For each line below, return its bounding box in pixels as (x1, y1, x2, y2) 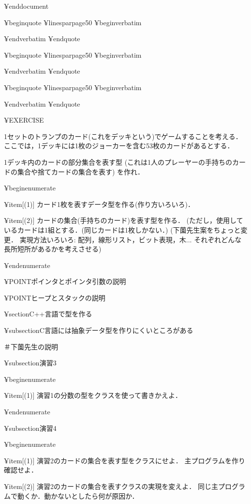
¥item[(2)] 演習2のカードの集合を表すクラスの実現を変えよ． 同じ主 (4, 481, 219, 491)
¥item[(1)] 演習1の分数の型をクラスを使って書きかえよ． (4, 390, 182, 400)
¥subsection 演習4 (4, 423, 57, 433)
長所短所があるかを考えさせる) (4, 244, 102, 254)
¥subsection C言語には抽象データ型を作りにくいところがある (4, 325, 193, 335)
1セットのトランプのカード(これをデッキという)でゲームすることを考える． (4, 131, 242, 141)
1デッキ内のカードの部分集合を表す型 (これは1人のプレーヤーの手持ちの (4, 157, 233, 167)
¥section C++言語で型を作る (4, 309, 92, 319)
